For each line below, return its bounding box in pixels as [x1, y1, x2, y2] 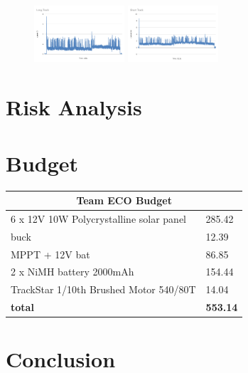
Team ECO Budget [76, 193, 172, 208]
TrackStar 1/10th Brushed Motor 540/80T [11, 282, 196, 297]
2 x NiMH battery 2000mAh [11, 264, 134, 279]
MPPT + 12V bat [11, 246, 90, 261]
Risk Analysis [6, 93, 142, 122]
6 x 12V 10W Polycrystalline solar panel [11, 211, 186, 226]
